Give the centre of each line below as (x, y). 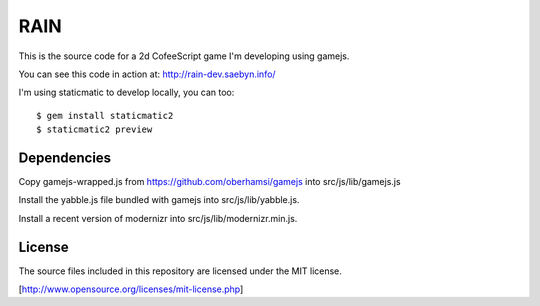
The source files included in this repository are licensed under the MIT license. (180, 271)
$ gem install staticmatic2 (105, 115)
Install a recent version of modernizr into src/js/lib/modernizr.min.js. (158, 218)
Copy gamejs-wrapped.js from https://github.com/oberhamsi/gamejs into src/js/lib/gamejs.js (209, 182)
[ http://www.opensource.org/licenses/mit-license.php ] (131, 289)
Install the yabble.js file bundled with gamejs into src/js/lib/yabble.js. (159, 200)
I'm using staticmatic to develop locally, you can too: (126, 92)
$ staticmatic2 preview (94, 129)
